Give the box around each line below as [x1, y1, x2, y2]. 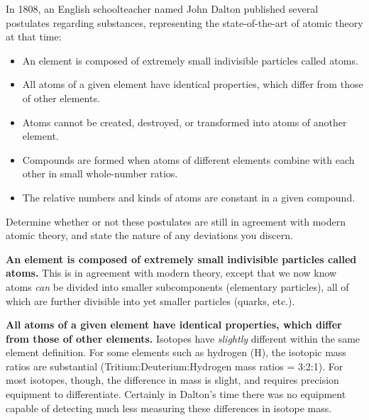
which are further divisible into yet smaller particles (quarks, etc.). [6, 293, 295, 308]
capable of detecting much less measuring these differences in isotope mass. [6, 400, 332, 415]
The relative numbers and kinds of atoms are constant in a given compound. [22, 189, 356, 204]
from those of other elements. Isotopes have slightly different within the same [6, 331, 360, 346]
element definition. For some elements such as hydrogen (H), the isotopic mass [6, 345, 346, 360]
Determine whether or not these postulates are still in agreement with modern [6, 214, 346, 228]
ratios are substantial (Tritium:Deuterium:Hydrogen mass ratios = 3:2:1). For [6, 358, 343, 373]
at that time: [6, 29, 62, 44]
